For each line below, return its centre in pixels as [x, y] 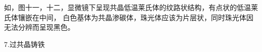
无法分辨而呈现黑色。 [39, 27]
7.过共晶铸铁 [24, 44]
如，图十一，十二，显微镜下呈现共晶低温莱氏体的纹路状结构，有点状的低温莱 [131, 7]
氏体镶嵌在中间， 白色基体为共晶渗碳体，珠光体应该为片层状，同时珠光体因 [129, 17]
